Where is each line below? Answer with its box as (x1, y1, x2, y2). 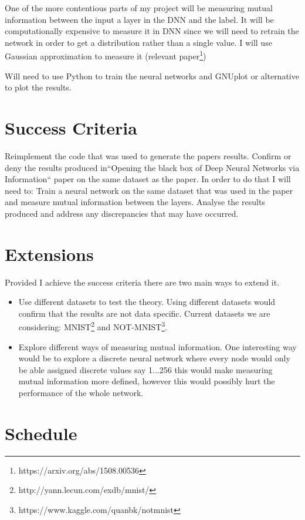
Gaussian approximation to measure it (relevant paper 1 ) (5, 48, 206, 62)
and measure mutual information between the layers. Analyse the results (5, 196, 265, 208)
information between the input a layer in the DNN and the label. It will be (5, 13, 274, 25)
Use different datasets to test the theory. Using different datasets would (18, 296, 276, 308)
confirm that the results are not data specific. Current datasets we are (18, 307, 270, 319)
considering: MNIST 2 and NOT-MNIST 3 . (18, 319, 168, 333)
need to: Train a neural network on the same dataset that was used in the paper (5, 184, 293, 196)
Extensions (5, 241, 94, 266)
